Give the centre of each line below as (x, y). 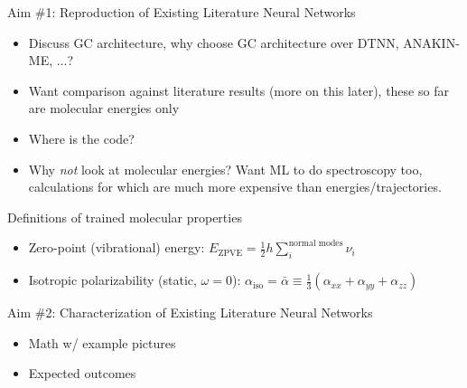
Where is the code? (81, 138)
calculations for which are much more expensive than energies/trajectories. (235, 187)
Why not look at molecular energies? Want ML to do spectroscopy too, (225, 169)
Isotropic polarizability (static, (112, 280)
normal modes (316, 243)
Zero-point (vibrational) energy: (117, 247)
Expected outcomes (82, 373)
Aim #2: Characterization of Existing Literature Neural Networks (190, 312)
